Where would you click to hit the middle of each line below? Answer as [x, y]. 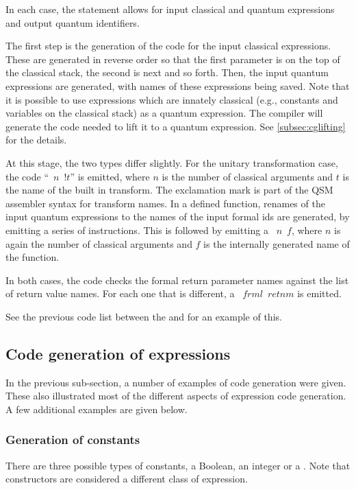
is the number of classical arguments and [247, 176]
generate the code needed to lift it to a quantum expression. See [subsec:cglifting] [176, 126]
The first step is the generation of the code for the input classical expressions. [168, 46]
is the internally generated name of [277, 243]
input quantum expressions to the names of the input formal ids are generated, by [178, 217]
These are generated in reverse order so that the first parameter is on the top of [173, 59]
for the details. [36, 140]
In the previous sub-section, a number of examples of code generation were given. [176, 382]
